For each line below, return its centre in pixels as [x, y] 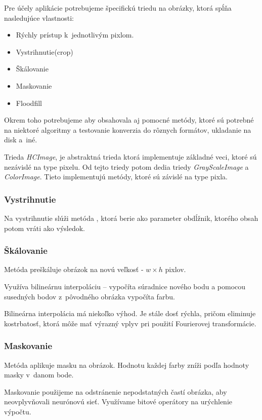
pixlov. [176, 269]
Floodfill [29, 103]
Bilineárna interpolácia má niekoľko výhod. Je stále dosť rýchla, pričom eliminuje [130, 313]
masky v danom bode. [39, 375]
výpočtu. [18, 411]
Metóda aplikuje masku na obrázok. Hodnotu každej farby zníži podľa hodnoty [127, 365]
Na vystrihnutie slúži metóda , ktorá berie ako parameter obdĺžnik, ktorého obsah [131, 218]
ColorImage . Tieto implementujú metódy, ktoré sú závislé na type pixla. [116, 177]
